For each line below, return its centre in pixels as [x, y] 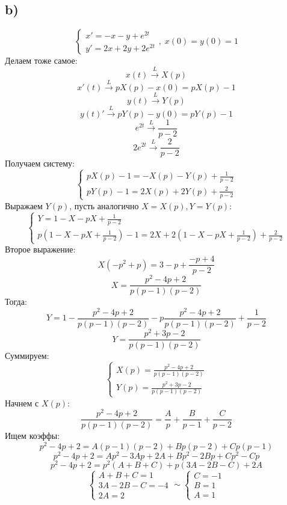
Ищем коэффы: [32, 436]
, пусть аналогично [104, 205]
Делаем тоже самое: [41, 60]
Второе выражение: [40, 249]
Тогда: [16, 301]
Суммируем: [27, 356]
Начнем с [22, 402]
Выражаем [24, 205]
